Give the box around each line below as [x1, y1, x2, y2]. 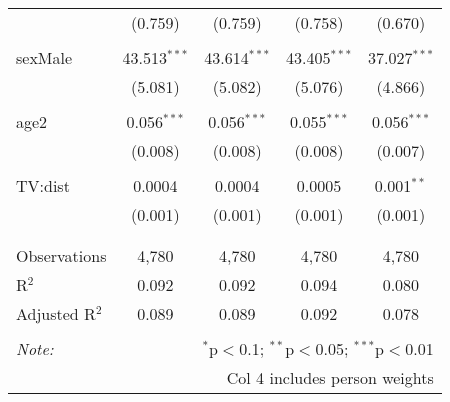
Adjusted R [16, 302, 96, 325]
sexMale [16, 46, 73, 69]
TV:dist [16, 174, 70, 197]
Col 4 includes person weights [226, 366, 434, 389]
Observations [16, 244, 107, 267]
